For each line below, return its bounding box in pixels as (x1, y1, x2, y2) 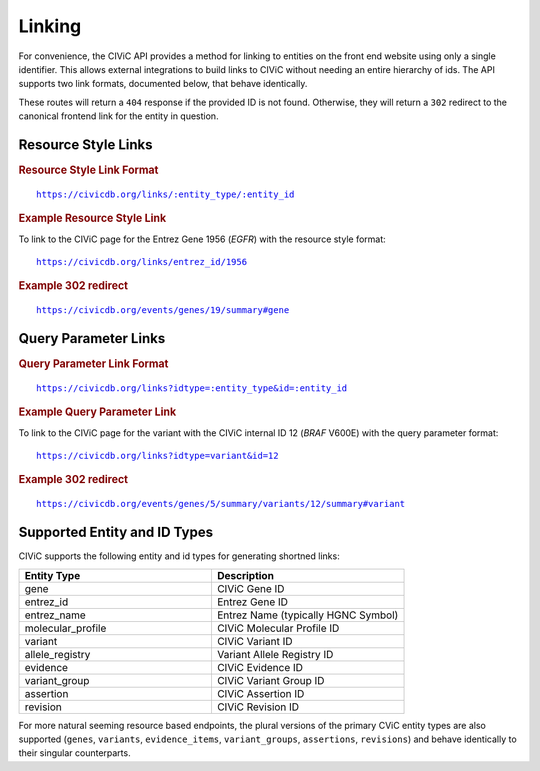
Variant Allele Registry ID (216, 647, 334, 661)
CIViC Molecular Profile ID (216, 621, 340, 635)
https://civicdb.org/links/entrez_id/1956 (36, 256, 248, 267)
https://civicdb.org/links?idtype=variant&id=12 (36, 450, 279, 462)
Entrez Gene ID (216, 595, 289, 609)
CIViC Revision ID (216, 700, 300, 714)
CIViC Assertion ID (216, 686, 305, 700)
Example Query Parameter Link (18, 405, 177, 419)
